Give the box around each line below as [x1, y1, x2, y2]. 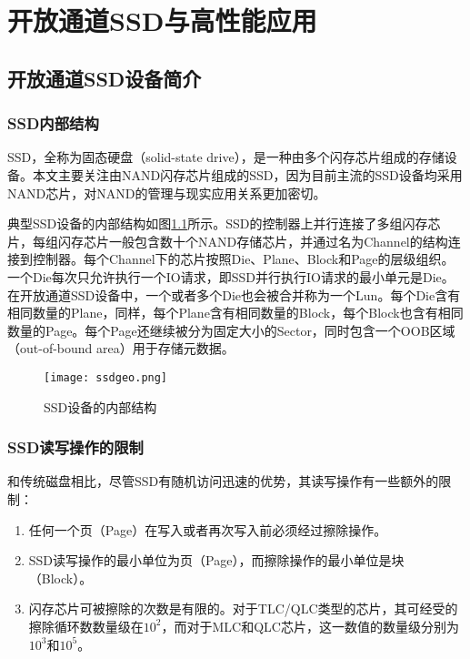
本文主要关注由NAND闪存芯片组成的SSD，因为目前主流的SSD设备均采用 [32, 165, 463, 184]
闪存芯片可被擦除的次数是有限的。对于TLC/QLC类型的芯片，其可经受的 [28, 599, 458, 618]
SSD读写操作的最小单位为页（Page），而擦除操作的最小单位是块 [28, 551, 405, 570]
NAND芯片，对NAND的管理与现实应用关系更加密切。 [7, 183, 326, 202]
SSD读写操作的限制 [7, 436, 144, 459]
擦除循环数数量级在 [28, 616, 144, 635]
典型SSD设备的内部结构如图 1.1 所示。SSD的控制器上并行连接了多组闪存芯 [7, 214, 441, 233]
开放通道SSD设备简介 [7, 64, 202, 92]
